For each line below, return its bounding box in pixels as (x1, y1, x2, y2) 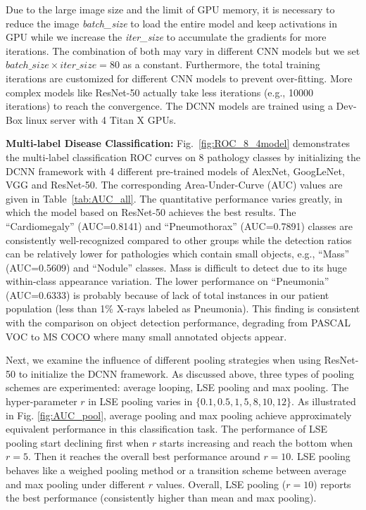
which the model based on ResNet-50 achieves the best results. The (6, 205, 296, 219)
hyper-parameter (6, 394, 77, 409)
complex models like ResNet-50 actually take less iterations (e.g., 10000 (6, 84, 313, 99)
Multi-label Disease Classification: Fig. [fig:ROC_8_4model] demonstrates (6, 136, 351, 151)
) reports (313, 476, 351, 491)
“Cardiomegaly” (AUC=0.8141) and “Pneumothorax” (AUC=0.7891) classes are (6, 218, 353, 233)
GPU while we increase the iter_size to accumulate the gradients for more (6, 30, 327, 44)
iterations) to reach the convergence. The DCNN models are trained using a (6, 98, 333, 113)
